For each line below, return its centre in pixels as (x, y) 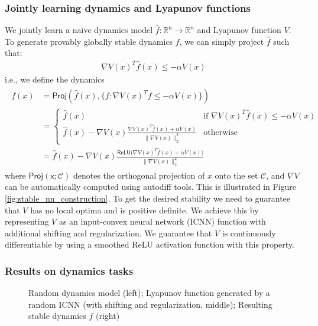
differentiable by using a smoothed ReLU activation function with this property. (150, 244)
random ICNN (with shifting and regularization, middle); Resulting (150, 304)
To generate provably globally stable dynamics (89, 41)
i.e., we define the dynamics (55, 79)
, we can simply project (222, 41)
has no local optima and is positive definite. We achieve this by (145, 210)
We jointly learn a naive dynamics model (79, 30)
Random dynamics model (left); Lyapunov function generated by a (149, 293)
